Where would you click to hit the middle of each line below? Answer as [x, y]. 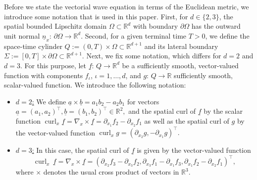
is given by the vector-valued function [194, 150]
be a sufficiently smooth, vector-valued [180, 65]
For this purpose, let [55, 65]
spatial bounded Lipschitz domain [55, 26]
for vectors [143, 101]
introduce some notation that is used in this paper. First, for [96, 16]
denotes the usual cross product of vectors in [111, 172]
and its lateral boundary [181, 46]
